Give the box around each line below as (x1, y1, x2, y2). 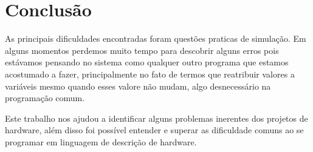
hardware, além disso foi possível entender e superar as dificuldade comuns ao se (5, 124, 304, 136)
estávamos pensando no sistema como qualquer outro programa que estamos (5, 56, 289, 68)
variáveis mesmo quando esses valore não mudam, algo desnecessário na (5, 79, 271, 92)
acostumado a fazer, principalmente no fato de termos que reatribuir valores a (5, 67, 295, 80)
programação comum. (5, 91, 85, 104)
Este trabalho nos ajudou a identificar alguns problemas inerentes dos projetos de (5, 111, 308, 124)
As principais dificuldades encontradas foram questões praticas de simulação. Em (5, 32, 306, 45)
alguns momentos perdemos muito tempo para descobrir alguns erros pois (5, 44, 279, 56)
